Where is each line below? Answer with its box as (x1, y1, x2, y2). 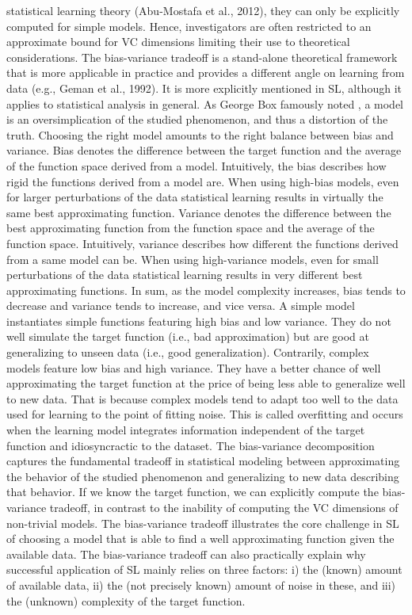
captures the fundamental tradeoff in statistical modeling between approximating (6, 453, 400, 469)
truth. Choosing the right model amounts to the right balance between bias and (6, 126, 394, 143)
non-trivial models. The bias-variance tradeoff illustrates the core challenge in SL (6, 514, 399, 531)
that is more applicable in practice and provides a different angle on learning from (6, 64, 405, 81)
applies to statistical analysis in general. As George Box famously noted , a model (6, 95, 403, 112)
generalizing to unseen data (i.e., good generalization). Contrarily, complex (6, 344, 369, 361)
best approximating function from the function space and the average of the (6, 220, 375, 236)
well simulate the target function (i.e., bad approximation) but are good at (6, 328, 369, 345)
